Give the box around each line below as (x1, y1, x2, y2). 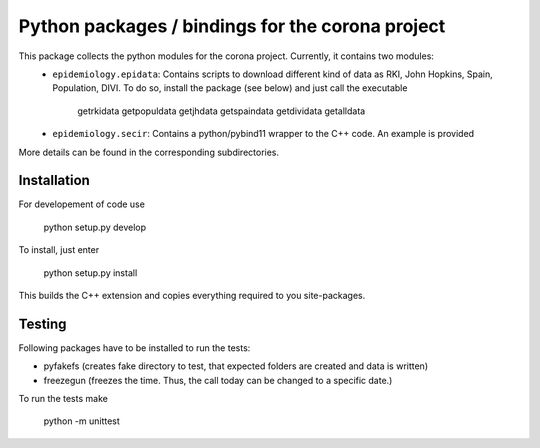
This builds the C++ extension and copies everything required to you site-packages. (18, 289, 366, 301)
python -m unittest (43, 415, 120, 427)
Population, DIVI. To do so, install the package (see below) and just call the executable (52, 82, 408, 94)
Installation (18, 172, 90, 189)
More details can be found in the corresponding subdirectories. (18, 146, 280, 158)
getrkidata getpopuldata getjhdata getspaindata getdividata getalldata (77, 105, 366, 117)
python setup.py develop (43, 221, 147, 233)
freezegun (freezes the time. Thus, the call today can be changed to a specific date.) (43, 374, 393, 386)
